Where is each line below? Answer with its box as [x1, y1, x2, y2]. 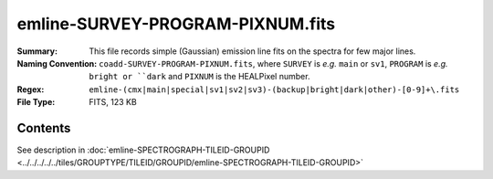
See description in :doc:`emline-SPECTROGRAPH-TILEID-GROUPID [16, 144, 270, 155]
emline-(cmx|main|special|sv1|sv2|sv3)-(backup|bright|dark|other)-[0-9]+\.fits [89, 84, 460, 95]
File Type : [16, 97, 56, 108]
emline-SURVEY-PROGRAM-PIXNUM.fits [16, 14, 336, 34]
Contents [16, 120, 71, 136]
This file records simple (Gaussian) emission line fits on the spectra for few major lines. [89, 46, 416, 57]
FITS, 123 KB [89, 97, 137, 108]
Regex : [16, 83, 45, 95]
